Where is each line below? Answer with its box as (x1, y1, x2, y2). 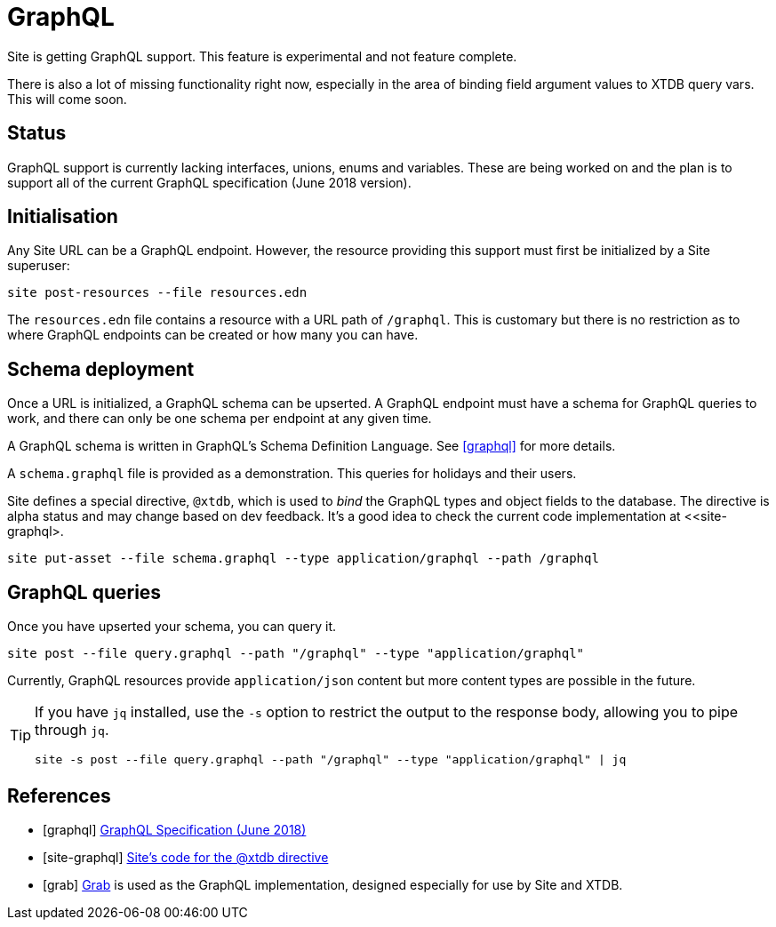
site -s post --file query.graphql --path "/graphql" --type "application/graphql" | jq (35, 753, 627, 767)
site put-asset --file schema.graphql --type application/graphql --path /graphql (7, 551, 599, 566)
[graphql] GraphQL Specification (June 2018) (43, 821, 307, 837)
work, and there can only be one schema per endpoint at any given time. (7, 411, 432, 427)
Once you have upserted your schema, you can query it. (7, 619, 337, 635)
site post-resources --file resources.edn (7, 285, 308, 300)
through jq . (35, 721, 109, 739)
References (7, 784, 111, 807)
